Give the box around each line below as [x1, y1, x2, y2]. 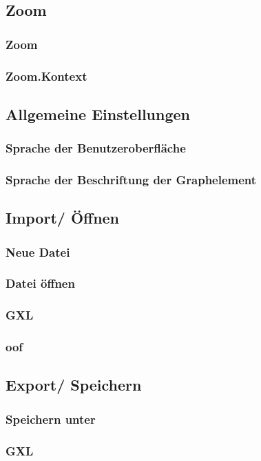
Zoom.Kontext [6, 67, 87, 84]
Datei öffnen [6, 275, 75, 292]
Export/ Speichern [6, 374, 142, 395]
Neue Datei [6, 243, 70, 260]
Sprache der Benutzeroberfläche [6, 139, 186, 157]
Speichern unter [6, 410, 96, 427]
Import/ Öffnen [6, 207, 120, 228]
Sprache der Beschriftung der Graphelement [6, 171, 257, 188]
